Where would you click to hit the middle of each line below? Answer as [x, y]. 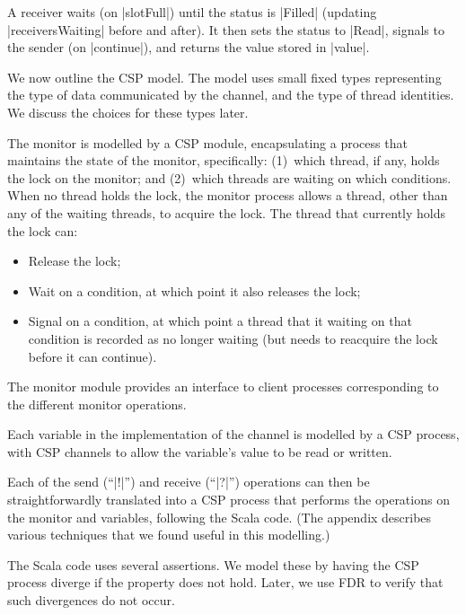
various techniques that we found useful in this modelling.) [169, 535]
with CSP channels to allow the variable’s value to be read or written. [200, 451]
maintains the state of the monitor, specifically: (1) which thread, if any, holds [224, 160]
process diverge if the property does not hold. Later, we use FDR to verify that [225, 582]
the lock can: [43, 230]
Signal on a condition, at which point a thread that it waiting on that [220, 321]
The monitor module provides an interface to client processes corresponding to [223, 387]
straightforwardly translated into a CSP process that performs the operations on [229, 500]
